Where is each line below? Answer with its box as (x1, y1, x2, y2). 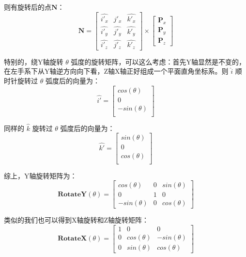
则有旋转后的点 (4, 2, 51, 12)
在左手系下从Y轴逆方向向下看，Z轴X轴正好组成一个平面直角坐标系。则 (4, 66, 229, 76)
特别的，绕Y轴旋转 (4, 56, 63, 66)
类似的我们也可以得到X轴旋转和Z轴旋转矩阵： (4, 215, 149, 225)
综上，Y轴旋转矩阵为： (4, 170, 77, 180)
